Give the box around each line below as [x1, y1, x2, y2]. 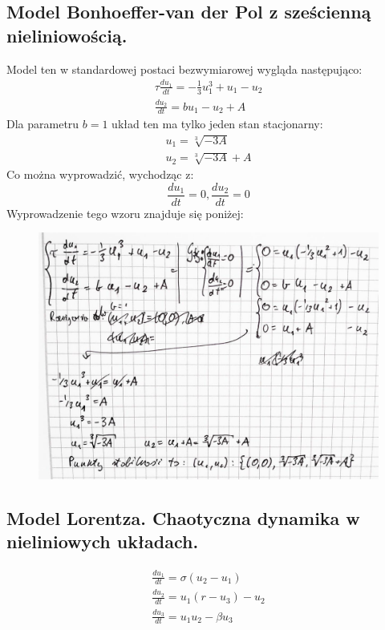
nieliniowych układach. [6, 528, 199, 553]
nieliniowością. [6, 22, 128, 47]
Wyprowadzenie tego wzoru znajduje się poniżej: [6, 204, 244, 221]
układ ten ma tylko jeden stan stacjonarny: [111, 115, 323, 132]
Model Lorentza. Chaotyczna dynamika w [6, 505, 360, 530]
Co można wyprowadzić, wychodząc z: [6, 166, 194, 183]
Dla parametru [6, 115, 79, 132]
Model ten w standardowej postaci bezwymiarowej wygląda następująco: [6, 60, 363, 77]
